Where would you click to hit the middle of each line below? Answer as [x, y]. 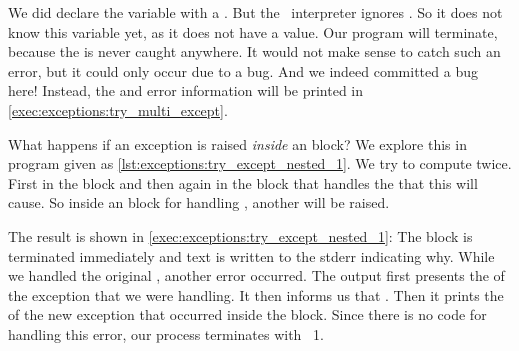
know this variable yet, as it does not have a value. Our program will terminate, [253, 31]
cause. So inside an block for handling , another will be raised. [199, 202]
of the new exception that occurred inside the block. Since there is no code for [247, 314]
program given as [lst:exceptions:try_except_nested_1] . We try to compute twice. [260, 163]
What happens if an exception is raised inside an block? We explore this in [237, 143]
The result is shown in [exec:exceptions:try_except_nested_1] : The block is [240, 235]
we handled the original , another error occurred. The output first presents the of [256, 275]
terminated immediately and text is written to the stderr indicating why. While [251, 255]
